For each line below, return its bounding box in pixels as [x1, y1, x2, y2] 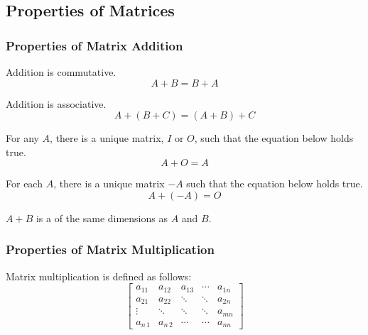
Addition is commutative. [6, 65, 117, 79]
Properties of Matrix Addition [6, 36, 183, 54]
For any [6, 131, 39, 145]
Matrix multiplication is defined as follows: [6, 268, 192, 283]
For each [6, 176, 43, 191]
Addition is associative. [6, 96, 107, 111]
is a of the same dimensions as [36, 210, 168, 225]
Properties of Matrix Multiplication [6, 241, 215, 258]
